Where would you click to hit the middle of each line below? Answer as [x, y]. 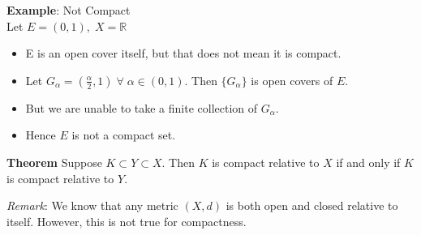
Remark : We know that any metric [92, 205]
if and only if [368, 162]
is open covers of [292, 80]
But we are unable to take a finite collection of [142, 107]
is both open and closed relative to [312, 205]
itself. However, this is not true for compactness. [127, 221]
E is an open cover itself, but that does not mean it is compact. [183, 53]
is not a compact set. [124, 135]
